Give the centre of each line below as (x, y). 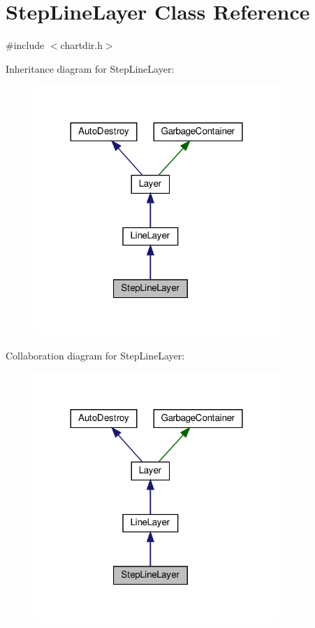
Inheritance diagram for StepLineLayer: (90, 68)
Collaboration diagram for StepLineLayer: (95, 355)
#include (25, 45)
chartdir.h (81, 45)
